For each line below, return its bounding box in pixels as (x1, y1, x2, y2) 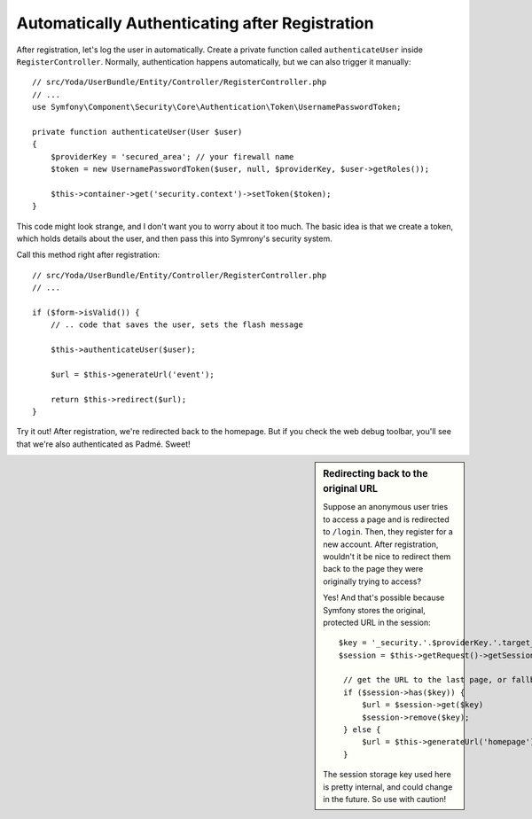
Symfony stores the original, (323, 604, 426, 615)
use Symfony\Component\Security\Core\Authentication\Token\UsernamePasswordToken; (32, 102, 402, 113)
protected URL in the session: (323, 617, 431, 628)
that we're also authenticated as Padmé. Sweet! (16, 439, 191, 449)
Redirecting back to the (323, 468, 428, 480)
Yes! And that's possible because (323, 592, 445, 603)
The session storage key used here (323, 769, 451, 780)
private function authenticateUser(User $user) (32, 127, 243, 136)
